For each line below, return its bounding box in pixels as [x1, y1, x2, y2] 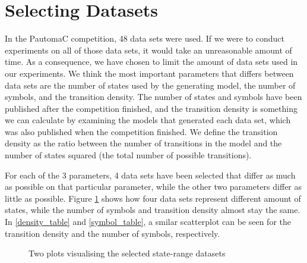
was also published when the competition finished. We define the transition [5, 125, 278, 137]
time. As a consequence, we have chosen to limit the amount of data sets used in [5, 55, 298, 68]
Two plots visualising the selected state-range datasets [29, 247, 226, 259]
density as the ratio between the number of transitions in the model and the [5, 137, 282, 149]
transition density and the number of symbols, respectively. [5, 227, 220, 239]
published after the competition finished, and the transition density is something [5, 102, 297, 114]
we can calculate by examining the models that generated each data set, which [5, 114, 291, 126]
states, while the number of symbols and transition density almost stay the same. [5, 203, 300, 216]
